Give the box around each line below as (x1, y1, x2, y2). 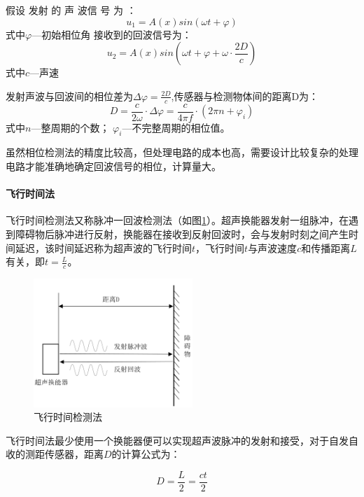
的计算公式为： (111, 447, 181, 461)
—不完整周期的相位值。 (122, 120, 230, 134)
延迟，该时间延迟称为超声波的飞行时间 (15, 240, 192, 255)
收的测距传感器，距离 (6, 447, 104, 461)
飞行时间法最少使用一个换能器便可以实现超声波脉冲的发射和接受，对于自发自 (6, 433, 358, 447)
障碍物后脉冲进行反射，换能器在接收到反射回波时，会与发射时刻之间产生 (15, 227, 349, 241)
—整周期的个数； (31, 120, 110, 134)
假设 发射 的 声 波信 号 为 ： (6, 3, 136, 17)
